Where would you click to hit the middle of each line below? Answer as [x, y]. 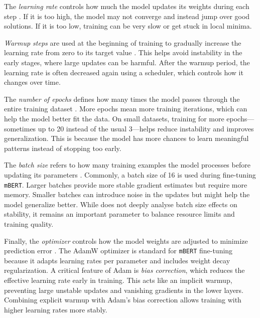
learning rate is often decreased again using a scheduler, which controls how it [124, 72]
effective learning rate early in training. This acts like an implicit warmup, [118, 280]
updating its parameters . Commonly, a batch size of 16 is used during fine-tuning [130, 174]
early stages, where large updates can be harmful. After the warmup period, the [127, 62]
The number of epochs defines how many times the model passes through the [122, 99]
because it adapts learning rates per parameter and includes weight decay [117, 260]
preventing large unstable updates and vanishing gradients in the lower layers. [124, 290]
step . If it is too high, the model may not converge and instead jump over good [127, 16]
